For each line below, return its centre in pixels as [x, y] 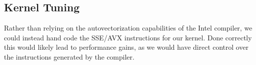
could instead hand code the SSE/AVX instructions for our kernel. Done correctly [128, 37]
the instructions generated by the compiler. [69, 56]
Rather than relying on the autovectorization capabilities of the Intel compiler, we [128, 28]
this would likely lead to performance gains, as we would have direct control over [126, 47]
